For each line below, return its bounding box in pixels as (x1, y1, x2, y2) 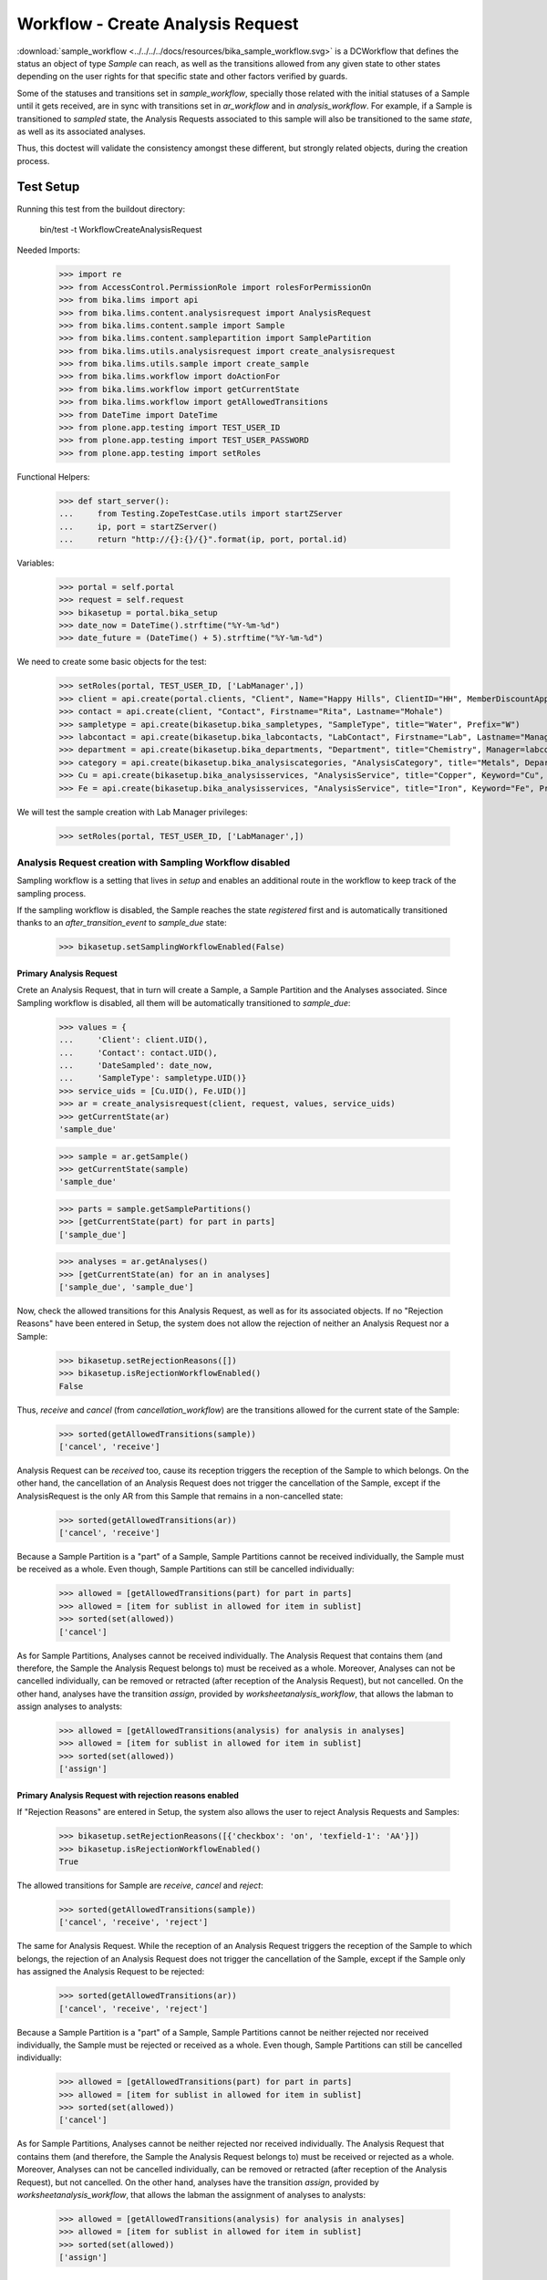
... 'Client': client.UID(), (58, 1035, 209, 1045)
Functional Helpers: (16, 471, 90, 482)
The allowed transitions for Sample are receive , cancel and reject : (16, 1880, 263, 1891)
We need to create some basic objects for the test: (16, 657, 207, 668)
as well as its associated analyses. (16, 126, 146, 137)
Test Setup (16, 179, 80, 195)
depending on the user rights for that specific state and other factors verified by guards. (16, 71, 348, 82)
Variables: (16, 557, 55, 568)
